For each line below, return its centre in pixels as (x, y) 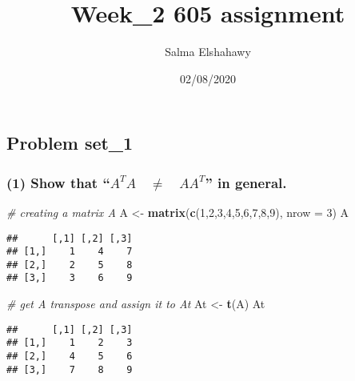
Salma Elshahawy (208, 52)
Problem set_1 (70, 143)
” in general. (246, 182)
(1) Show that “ (58, 182)
